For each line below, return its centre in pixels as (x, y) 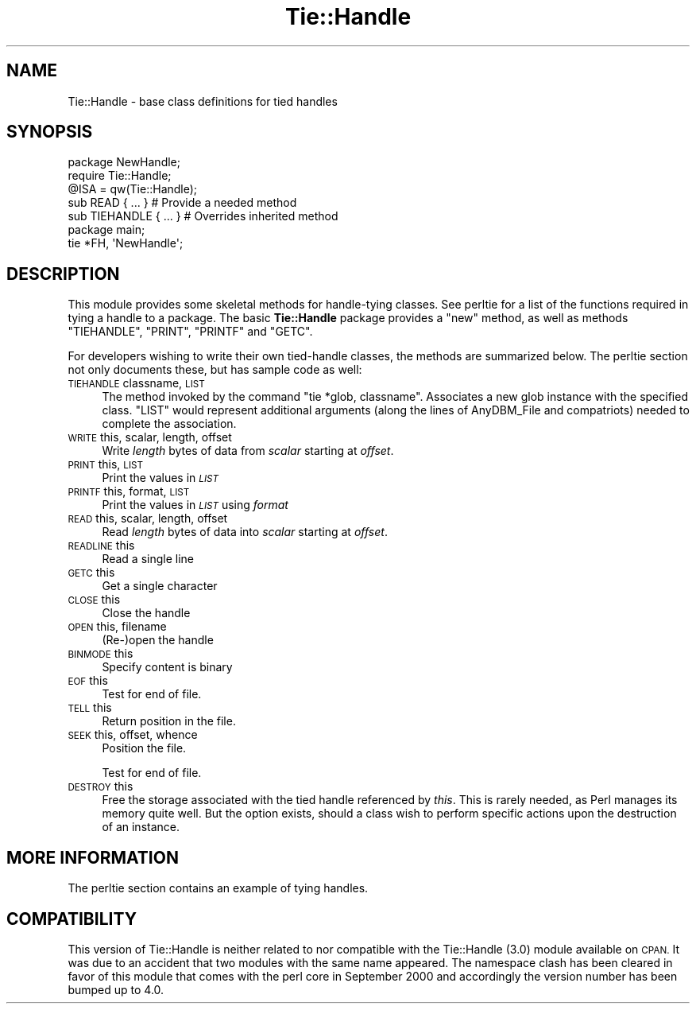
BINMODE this (101, 654)
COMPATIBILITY (72, 919)
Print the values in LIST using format (195, 505)
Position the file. (144, 748)
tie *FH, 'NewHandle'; (126, 243)
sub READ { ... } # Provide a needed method (182, 203)
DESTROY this (101, 787)
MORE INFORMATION (93, 857)
